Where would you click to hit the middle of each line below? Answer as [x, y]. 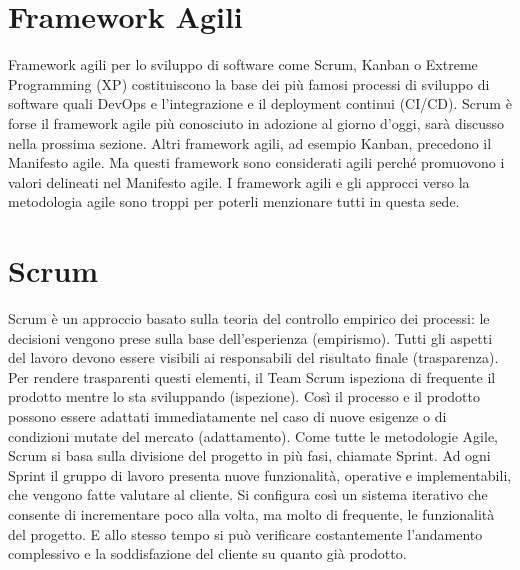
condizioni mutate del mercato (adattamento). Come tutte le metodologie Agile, [253, 435]
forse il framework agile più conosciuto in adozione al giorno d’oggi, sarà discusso [256, 122]
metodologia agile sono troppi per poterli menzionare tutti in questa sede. [234, 201]
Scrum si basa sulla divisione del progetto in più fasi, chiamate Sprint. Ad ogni [249, 455]
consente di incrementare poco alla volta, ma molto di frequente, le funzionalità [251, 513]
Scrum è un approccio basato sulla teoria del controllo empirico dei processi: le [249, 318]
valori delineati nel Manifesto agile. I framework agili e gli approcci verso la [239, 181]
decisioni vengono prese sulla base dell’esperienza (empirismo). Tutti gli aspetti [250, 337]
